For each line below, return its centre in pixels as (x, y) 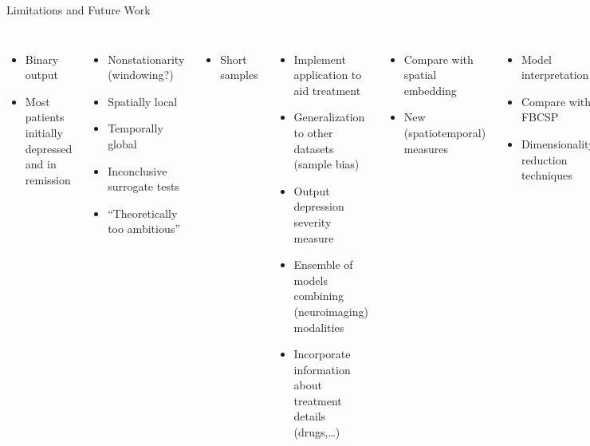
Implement (320, 59)
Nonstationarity (146, 59)
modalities (319, 327)
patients (45, 117)
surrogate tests (144, 186)
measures (426, 148)
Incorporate (322, 354)
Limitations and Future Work (79, 10)
